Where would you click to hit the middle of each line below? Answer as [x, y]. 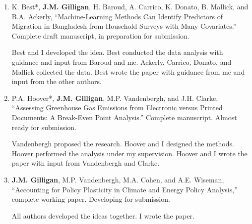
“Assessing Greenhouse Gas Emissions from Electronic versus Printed [117, 108]
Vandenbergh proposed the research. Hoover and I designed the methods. [123, 144]
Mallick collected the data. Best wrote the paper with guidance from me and [128, 71]
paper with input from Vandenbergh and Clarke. [86, 163]
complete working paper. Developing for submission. [91, 199]
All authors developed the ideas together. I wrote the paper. [103, 215]
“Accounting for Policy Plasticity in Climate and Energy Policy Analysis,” [125, 189]
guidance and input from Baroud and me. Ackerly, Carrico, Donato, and [122, 62]
